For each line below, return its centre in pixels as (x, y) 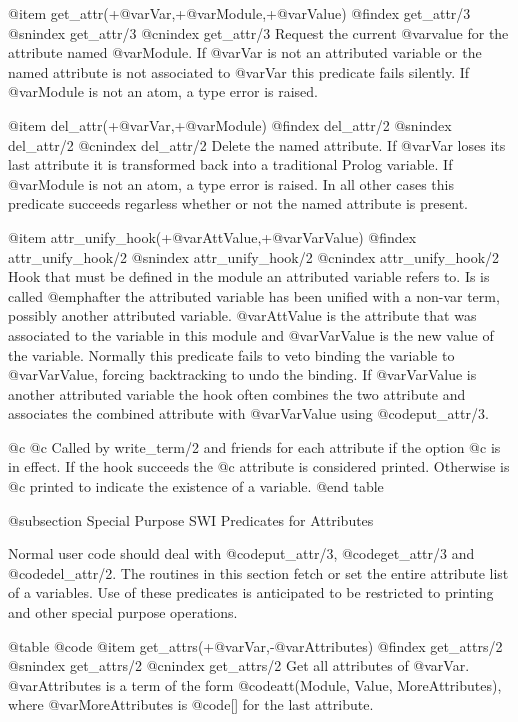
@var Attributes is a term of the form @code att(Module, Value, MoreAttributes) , (255, 684)
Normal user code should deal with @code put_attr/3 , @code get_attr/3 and (241, 553)
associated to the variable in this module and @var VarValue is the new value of (251, 334)
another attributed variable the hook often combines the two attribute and (237, 393)
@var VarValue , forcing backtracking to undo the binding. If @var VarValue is (242, 374)
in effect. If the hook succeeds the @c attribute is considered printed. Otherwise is (259, 466)
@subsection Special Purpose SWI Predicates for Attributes (191, 519)
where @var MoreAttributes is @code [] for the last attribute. (191, 704)
